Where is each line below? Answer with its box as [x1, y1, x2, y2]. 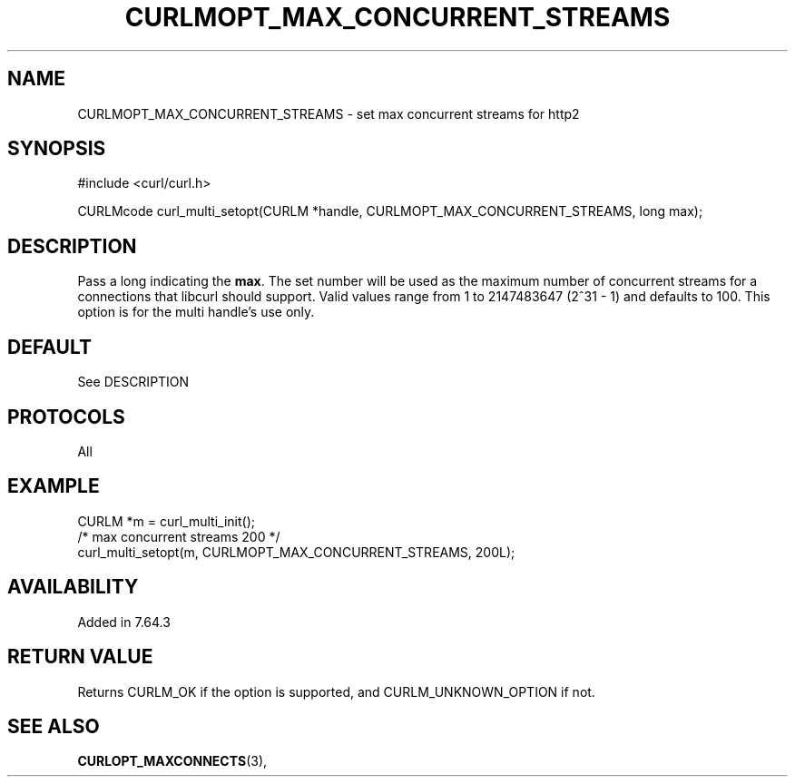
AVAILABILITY [7, 575, 139, 599]
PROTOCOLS [7, 405, 125, 428]
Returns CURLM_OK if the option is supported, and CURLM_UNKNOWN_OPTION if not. [77, 683, 595, 700]
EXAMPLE [7, 475, 100, 498]
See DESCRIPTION [77, 374, 190, 390]
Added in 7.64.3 [77, 613, 171, 630]
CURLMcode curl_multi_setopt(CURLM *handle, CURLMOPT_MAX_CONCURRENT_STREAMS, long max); [77, 203, 703, 220]
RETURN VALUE [7, 645, 153, 669]
